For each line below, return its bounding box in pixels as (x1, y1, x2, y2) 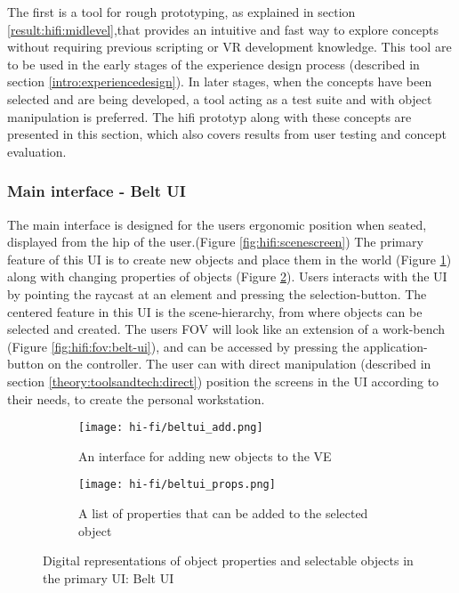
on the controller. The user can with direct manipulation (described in (47, 354, 431, 373)
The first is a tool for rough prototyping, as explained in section (7, 3, 356, 20)
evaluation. (7, 142, 67, 160)
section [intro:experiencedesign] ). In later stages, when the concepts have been (7, 72, 432, 91)
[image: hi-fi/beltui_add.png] (78, 421, 263, 435)
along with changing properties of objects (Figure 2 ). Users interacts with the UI (7, 267, 447, 286)
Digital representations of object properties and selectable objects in (43, 551, 414, 570)
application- (363, 337, 428, 355)
